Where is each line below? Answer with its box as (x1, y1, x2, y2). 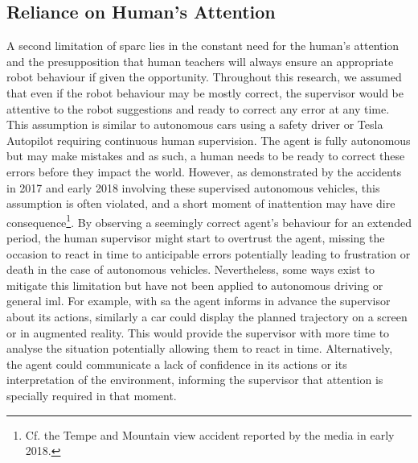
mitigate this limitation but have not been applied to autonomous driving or (6, 276, 383, 293)
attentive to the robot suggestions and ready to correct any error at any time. (6, 100, 390, 117)
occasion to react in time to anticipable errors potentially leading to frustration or (6, 245, 411, 262)
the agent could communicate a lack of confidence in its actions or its (6, 355, 347, 372)
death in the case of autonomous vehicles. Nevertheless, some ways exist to (6, 261, 375, 278)
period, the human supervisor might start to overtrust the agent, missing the (6, 229, 385, 246)
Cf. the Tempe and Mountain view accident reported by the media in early (25, 426, 395, 443)
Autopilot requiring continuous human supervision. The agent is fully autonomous (6, 131, 411, 148)
